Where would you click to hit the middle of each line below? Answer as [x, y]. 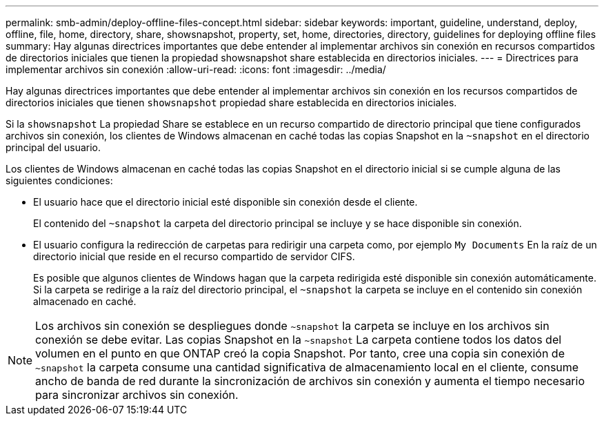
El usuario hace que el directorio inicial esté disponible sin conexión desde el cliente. [225, 202]
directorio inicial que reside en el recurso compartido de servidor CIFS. [194, 256]
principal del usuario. [53, 147]
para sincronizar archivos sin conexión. [137, 395]
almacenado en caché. [85, 301]
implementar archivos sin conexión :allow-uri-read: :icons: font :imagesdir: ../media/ [196, 69]
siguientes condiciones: [59, 180]
